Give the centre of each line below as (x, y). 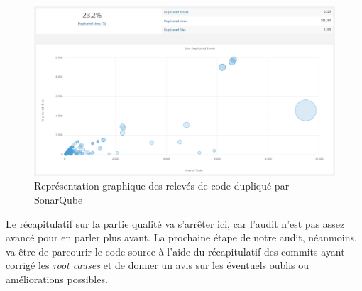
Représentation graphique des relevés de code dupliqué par (162, 186)
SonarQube (59, 199)
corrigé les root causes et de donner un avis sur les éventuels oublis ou (158, 265)
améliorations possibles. (57, 279)
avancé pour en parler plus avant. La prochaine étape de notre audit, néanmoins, (181, 237)
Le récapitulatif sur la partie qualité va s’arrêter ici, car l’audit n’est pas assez (175, 223)
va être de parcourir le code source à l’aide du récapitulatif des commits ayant (175, 251)
